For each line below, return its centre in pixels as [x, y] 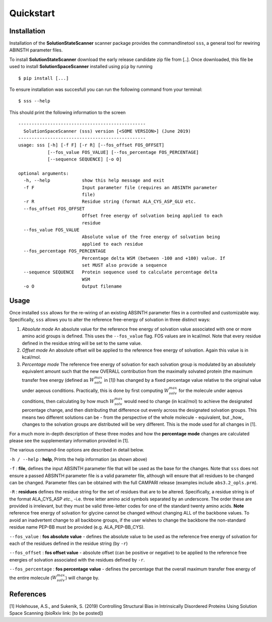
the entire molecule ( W [33, 578]
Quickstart [32, 13]
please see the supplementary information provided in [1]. [69, 440]
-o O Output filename [73, 287]
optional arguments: [44, 173]
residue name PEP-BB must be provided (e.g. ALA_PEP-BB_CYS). [77, 527]
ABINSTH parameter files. [36, 50]
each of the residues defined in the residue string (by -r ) [69, 544]
